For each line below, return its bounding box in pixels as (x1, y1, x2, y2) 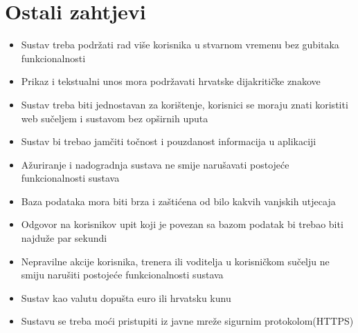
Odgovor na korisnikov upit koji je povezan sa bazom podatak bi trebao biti (21, 217, 343, 231)
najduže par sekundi (21, 231, 107, 245)
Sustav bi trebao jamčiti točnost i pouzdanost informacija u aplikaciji (21, 134, 316, 149)
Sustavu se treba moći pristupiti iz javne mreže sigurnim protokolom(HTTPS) (21, 314, 354, 328)
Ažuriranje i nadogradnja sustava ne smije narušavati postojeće (21, 157, 289, 171)
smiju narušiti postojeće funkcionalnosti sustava (21, 267, 224, 282)
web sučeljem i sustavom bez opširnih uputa (21, 111, 208, 125)
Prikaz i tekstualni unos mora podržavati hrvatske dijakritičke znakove (21, 74, 321, 88)
